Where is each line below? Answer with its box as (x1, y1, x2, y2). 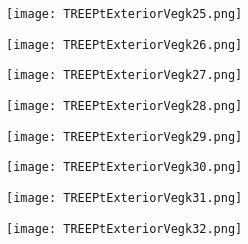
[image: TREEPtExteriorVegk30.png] (6, 160, 243, 175)
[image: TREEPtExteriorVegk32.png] (6, 221, 243, 236)
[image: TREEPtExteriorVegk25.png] (6, 7, 243, 21)
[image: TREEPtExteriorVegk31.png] (6, 190, 243, 205)
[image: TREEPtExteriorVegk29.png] (6, 129, 243, 144)
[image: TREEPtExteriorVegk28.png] (6, 98, 243, 113)
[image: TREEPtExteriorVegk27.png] (6, 68, 243, 83)
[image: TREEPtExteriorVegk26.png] (6, 37, 243, 52)
